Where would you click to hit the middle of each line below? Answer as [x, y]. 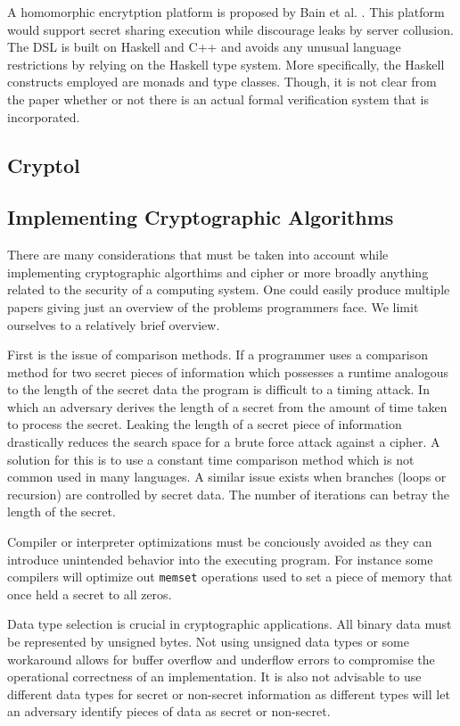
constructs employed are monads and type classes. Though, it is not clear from [222, 82]
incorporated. [44, 116]
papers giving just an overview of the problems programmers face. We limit [213, 306]
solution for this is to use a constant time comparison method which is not [211, 459]
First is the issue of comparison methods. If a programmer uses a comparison [218, 355]
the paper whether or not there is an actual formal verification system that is [218, 99]
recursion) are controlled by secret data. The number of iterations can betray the [228, 494]
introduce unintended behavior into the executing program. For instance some [220, 559]
